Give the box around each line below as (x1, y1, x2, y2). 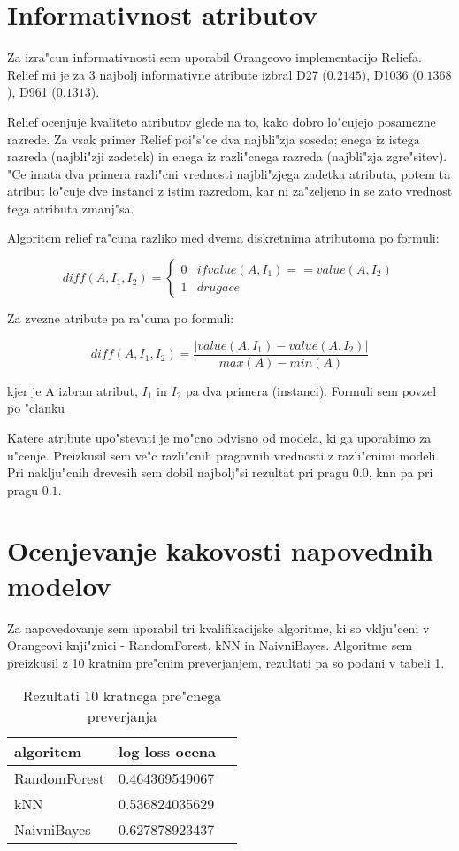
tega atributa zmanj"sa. (7, 198, 134, 217)
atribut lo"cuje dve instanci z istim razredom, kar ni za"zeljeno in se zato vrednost (7, 182, 453, 200)
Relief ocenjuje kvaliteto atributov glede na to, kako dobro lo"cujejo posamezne (7, 112, 436, 130)
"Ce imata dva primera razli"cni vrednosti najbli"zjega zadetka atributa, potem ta (7, 164, 450, 182)
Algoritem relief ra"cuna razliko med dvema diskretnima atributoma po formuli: (7, 228, 440, 247)
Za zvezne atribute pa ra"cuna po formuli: (7, 309, 234, 328)
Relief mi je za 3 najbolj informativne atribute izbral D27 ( (7, 65, 327, 83)
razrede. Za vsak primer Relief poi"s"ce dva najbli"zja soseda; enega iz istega (7, 129, 420, 148)
